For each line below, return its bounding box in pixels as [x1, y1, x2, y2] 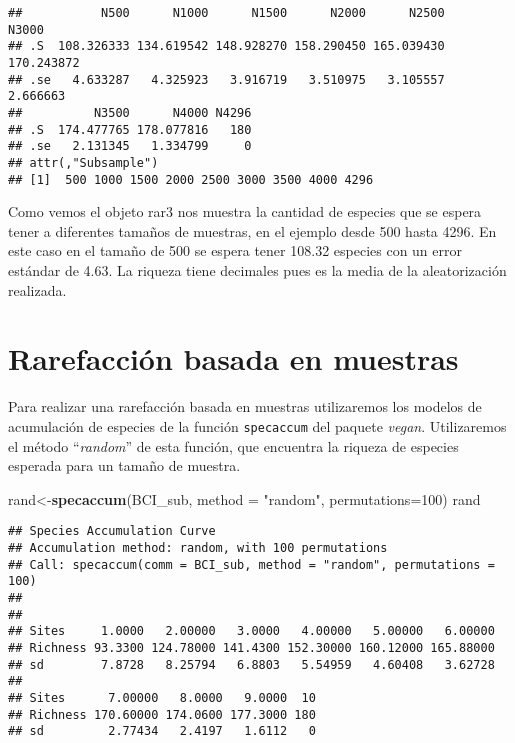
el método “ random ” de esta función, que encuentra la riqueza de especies [8, 435, 459, 456]
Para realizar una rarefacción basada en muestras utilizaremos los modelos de [8, 396, 482, 417]
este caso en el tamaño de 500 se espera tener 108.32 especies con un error [8, 240, 462, 261]
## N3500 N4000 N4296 [8, 105, 252, 120]
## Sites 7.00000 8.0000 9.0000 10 [8, 690, 316, 705]
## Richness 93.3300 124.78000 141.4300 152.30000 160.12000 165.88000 [8, 640, 495, 655]
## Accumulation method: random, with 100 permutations [8, 541, 388, 555]
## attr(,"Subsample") [8, 155, 159, 170]
